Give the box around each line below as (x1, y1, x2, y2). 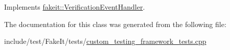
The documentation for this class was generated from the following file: (4, 18, 226, 29)
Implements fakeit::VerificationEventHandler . (4, 2, 145, 12)
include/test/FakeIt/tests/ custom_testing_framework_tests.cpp (4, 36, 206, 46)
